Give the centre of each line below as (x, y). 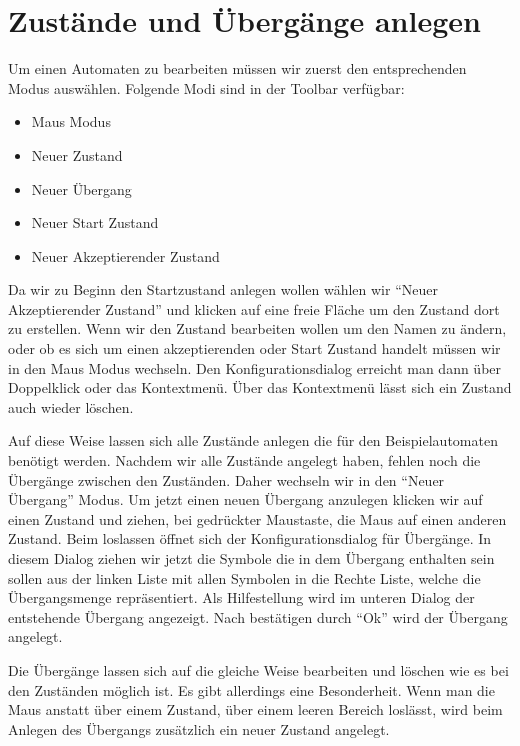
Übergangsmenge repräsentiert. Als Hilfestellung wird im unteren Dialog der (241, 597)
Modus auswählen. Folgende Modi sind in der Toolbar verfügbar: (206, 87)
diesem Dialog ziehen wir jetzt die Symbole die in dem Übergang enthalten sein (251, 558)
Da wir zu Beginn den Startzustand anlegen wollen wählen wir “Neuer (223, 289)
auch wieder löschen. (71, 406)
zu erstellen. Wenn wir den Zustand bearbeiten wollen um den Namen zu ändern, (257, 328)
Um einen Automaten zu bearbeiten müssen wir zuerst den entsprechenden (237, 68)
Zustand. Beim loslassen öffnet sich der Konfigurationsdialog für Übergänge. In (250, 538)
